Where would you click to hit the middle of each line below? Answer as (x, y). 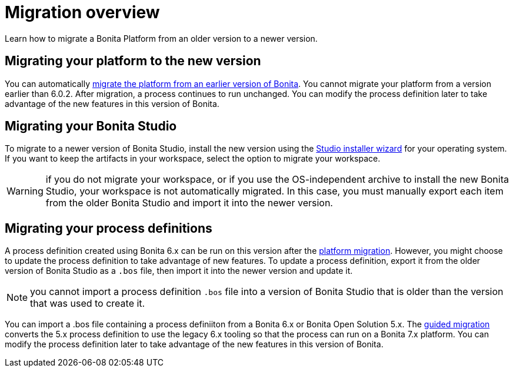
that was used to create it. (88, 304)
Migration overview (82, 12)
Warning (25, 191)
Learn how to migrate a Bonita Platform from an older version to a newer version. (161, 38)
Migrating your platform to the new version (133, 61)
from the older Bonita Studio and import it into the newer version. (189, 203)
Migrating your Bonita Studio (91, 126)
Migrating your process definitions (109, 228)
